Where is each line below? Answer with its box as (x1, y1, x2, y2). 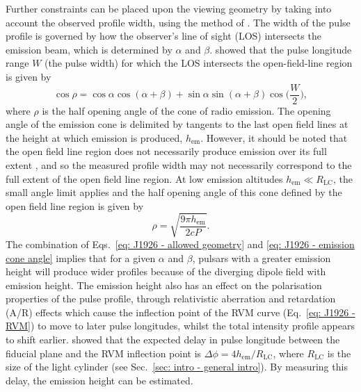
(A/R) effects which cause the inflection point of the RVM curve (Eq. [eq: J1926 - (6, 304, 355, 319)
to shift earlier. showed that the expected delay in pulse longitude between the (6, 332, 340, 347)
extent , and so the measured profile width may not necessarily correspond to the (6, 158, 352, 172)
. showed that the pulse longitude (209, 42, 352, 56)
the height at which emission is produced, (6, 130, 183, 145)
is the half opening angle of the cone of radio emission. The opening (42, 103, 331, 117)
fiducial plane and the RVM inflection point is (6, 345, 202, 360)
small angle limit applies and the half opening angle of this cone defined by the (6, 185, 342, 199)
